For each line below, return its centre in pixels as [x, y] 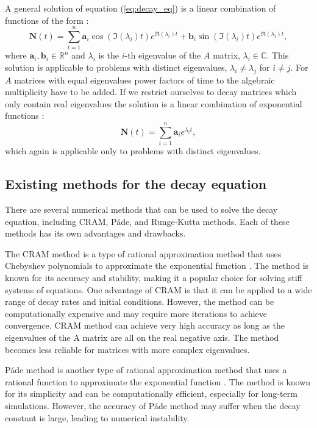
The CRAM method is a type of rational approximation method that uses [143, 253]
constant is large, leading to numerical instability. [97, 417]
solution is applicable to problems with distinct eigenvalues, [116, 67]
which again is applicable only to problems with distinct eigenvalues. [133, 151]
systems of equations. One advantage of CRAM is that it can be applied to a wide [158, 289]
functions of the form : [47, 20]
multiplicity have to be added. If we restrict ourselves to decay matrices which [151, 92]
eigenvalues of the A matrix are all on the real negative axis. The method [142, 337]
